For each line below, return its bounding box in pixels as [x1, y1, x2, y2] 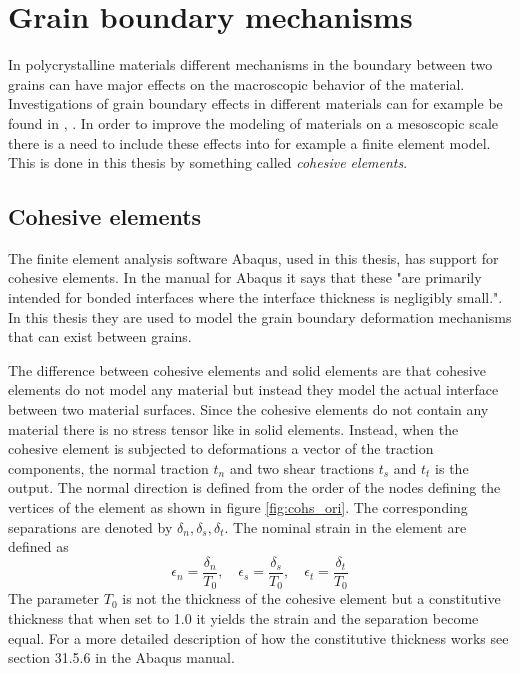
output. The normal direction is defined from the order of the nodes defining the [8, 477, 501, 498]
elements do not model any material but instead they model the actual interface [8, 379, 499, 400]
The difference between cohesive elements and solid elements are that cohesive [8, 359, 486, 380]
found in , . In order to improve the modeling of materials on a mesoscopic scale [8, 112, 499, 133]
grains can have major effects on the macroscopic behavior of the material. [8, 73, 465, 94]
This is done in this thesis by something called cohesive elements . [8, 152, 408, 173]
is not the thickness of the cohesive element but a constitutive [122, 588, 501, 609]
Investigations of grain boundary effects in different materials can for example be [8, 93, 503, 114]
